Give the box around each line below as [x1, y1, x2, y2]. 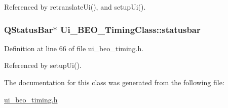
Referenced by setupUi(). [4, 60, 82, 70]
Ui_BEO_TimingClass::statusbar [60, 23, 201, 35]
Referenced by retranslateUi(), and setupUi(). [4, 2, 146, 12]
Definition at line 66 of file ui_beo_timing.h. [4, 43, 144, 53]
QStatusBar [4, 23, 53, 35]
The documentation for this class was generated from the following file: [4, 77, 224, 87]
